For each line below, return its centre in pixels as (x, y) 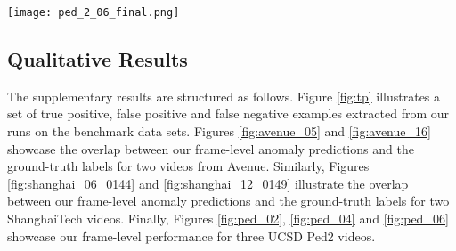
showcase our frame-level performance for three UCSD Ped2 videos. (191, 235)
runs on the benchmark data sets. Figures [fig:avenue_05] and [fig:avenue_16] (219, 131)
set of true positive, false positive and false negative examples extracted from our (228, 113)
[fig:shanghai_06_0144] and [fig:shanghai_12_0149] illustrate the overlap (208, 183)
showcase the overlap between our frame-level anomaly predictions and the (211, 148)
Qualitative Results (98, 59)
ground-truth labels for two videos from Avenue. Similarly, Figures (188, 166)
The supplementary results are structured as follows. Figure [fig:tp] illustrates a (224, 96)
